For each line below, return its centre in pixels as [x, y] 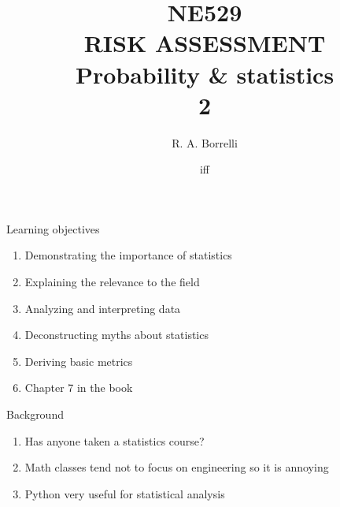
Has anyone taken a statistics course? [115, 440]
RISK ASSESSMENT [205, 43]
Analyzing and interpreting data [103, 308]
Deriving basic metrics [79, 361]
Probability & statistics [205, 74]
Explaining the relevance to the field [112, 282]
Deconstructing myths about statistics [116, 335]
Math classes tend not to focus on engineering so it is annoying [177, 467]
